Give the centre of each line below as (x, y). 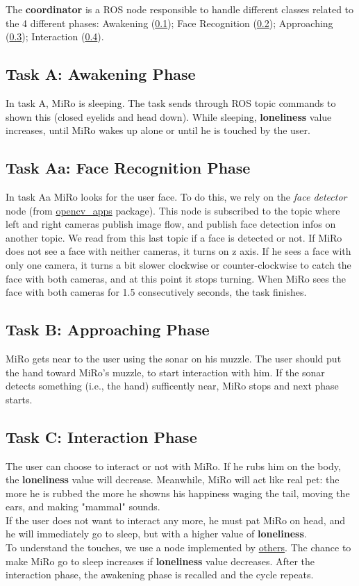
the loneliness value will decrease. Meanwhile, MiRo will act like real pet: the (173, 479)
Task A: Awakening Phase (101, 74)
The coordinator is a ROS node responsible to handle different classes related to (180, 9)
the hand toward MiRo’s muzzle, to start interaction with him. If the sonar (165, 372)
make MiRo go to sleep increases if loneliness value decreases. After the (160, 561)
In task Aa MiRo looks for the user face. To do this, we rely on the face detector (176, 196)
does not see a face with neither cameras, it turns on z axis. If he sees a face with (178, 251)
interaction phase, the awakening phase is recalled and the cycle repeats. (160, 575)
